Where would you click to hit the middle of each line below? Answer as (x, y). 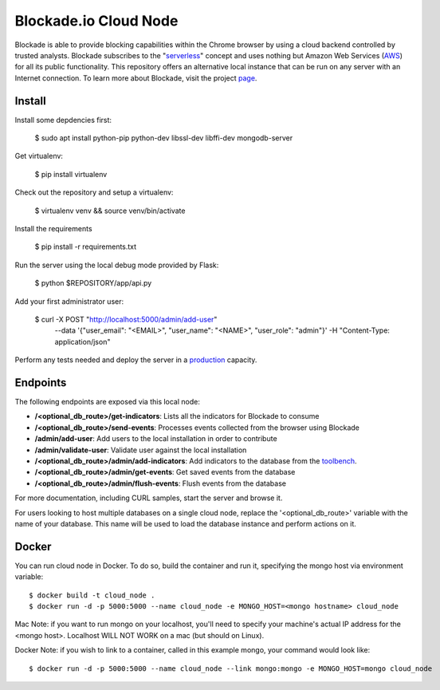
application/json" (82, 341)
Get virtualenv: (39, 156)
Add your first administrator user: (69, 301)
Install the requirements (53, 228)
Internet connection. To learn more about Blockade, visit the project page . (136, 78)
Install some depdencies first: (63, 120)
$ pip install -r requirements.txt (86, 246)
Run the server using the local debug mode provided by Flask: (117, 265)
